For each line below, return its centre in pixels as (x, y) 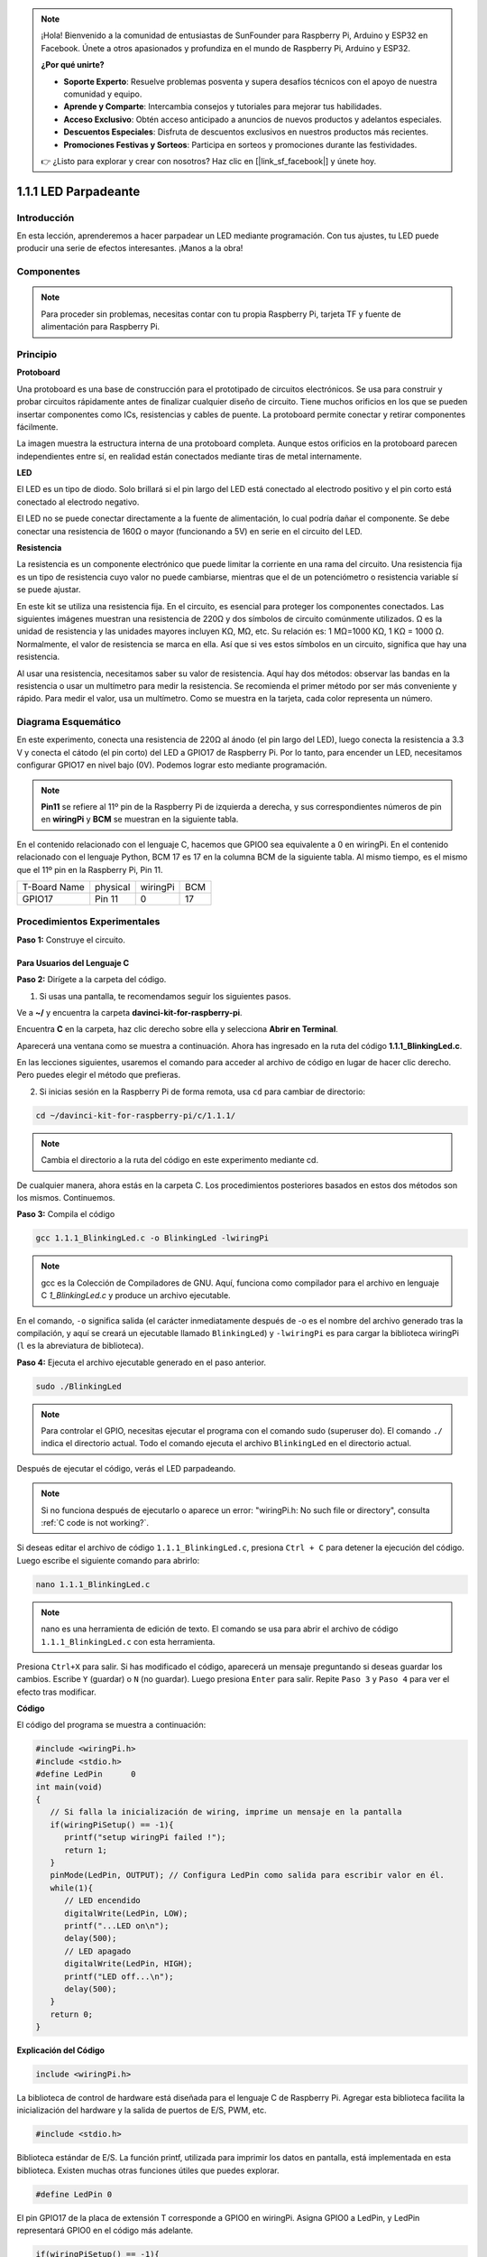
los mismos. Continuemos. (66, 1197)
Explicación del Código (61, 2050)
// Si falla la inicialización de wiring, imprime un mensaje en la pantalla (226, 1812)
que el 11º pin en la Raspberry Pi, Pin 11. (90, 869)
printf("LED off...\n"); (119, 1976)
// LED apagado (98, 1951)
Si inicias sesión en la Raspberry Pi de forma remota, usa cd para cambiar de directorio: (202, 1091)
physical (113, 887)
